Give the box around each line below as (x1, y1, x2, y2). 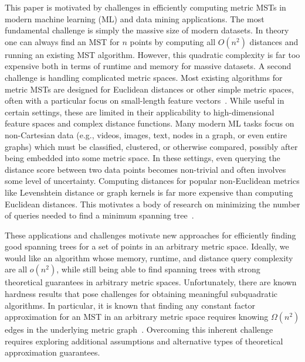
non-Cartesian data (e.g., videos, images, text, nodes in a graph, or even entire (5, 128, 287, 141)
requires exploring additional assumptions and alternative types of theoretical (5, 334, 283, 347)
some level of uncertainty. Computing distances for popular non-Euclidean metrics (5, 175, 300, 187)
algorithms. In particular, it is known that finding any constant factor (5, 299, 256, 311)
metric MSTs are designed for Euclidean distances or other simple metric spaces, (5, 83, 294, 95)
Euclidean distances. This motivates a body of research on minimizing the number (5, 197, 300, 210)
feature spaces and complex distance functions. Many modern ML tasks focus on (5, 117, 294, 129)
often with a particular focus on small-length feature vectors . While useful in (5, 94, 284, 107)
